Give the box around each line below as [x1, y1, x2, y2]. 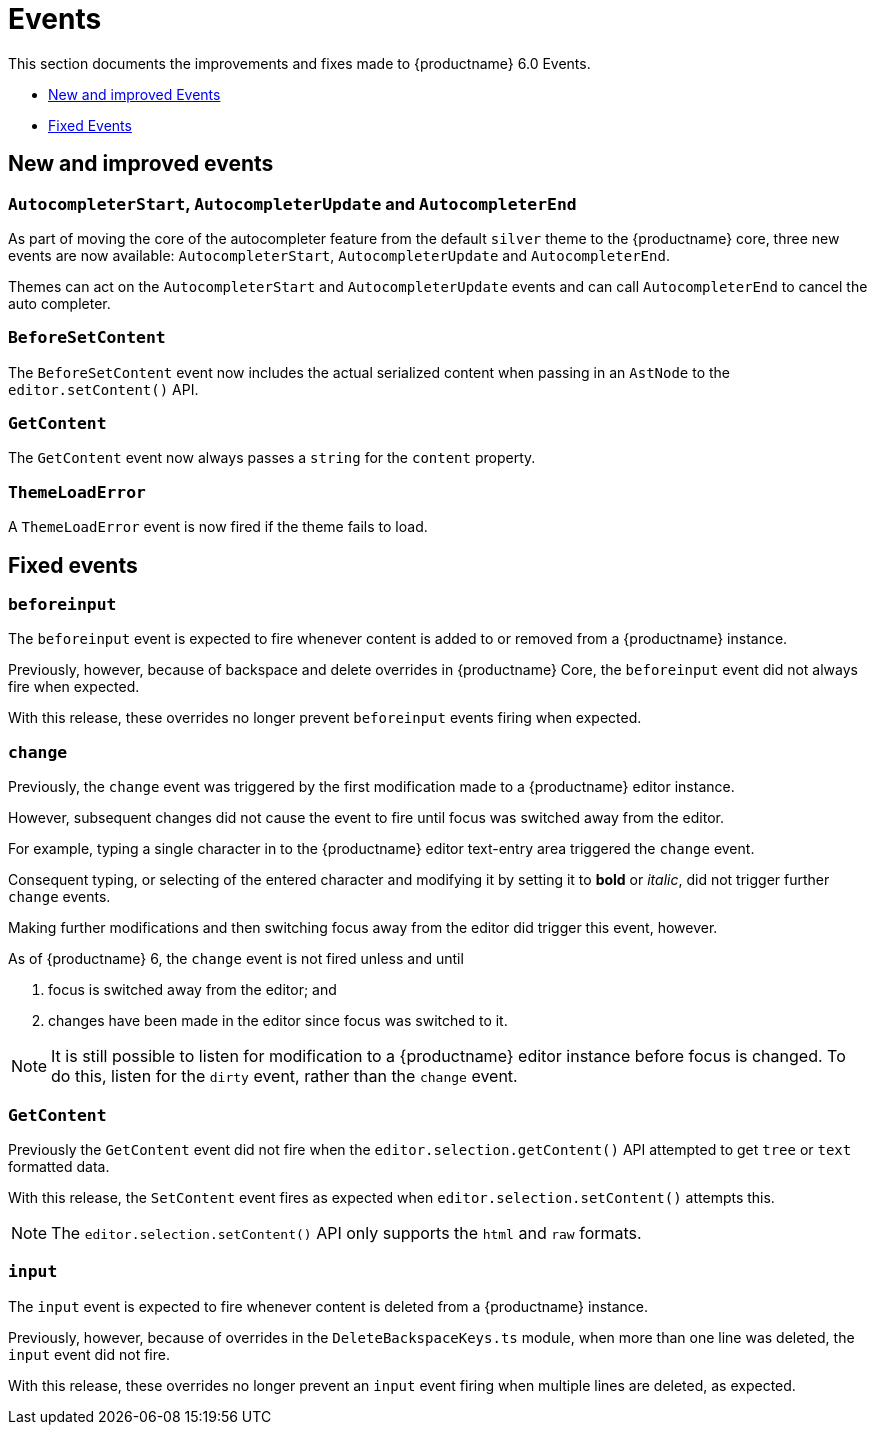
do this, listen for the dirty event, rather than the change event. [51, 1066, 518, 1087]
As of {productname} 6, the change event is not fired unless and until [8, 950, 464, 968]
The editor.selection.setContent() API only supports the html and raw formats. [51, 1222, 642, 1243]
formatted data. [8, 1157, 110, 1175]
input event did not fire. [8, 1345, 170, 1363]
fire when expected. [8, 678, 140, 696]
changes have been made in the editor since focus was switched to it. [48, 1012, 508, 1030]
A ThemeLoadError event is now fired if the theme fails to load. [8, 518, 428, 536]
